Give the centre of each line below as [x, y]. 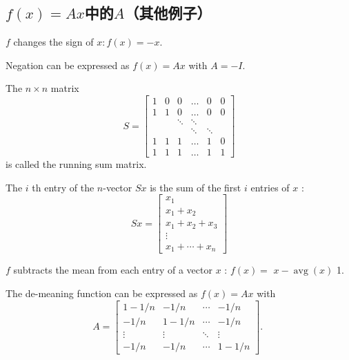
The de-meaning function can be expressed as [102, 293]
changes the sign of [53, 42]
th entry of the [63, 187]
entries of [270, 187]
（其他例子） [168, 13]
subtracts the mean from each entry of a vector [113, 270]
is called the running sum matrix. [76, 164]
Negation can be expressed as [68, 65]
